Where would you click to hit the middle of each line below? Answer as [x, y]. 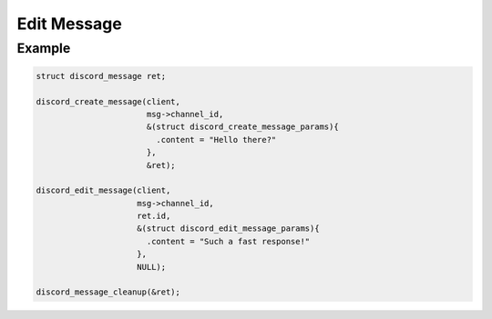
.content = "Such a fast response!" [228, 241]
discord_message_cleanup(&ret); [108, 292]
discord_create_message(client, [108, 101]
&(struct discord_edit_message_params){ [228, 229]
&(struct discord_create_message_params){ [242, 127]
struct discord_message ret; [101, 76]
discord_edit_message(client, [103, 190]
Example [44, 48]
